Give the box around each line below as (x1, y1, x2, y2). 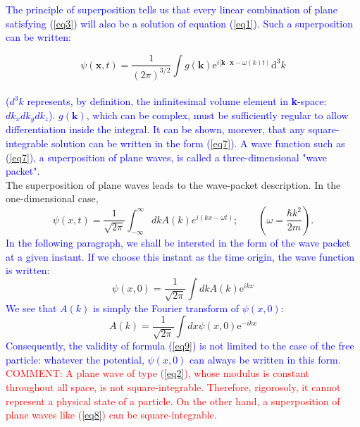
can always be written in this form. (190, 352, 341, 366)
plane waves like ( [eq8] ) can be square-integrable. (6, 407, 217, 422)
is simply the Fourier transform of (92, 300, 240, 315)
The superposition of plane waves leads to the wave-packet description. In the (6, 177, 341, 192)
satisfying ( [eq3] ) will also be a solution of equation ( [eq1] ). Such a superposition (6, 16, 353, 30)
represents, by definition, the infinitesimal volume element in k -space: (27, 94, 327, 109)
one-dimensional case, (6, 191, 99, 206)
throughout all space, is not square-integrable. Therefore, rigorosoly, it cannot (6, 380, 341, 395)
